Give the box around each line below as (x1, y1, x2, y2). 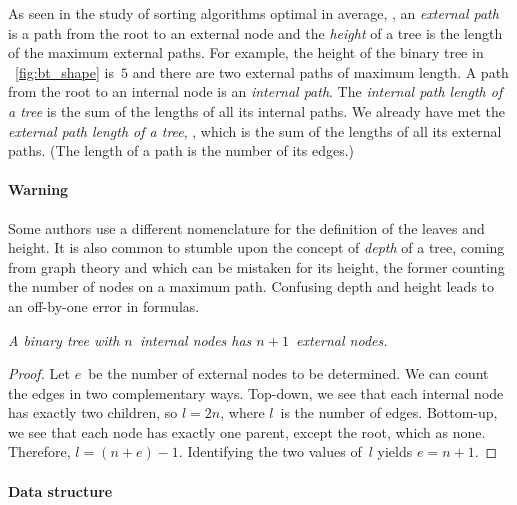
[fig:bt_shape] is (15, 61, 114, 82)
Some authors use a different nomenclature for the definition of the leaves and (8, 217, 485, 238)
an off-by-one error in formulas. (8, 295, 200, 316)
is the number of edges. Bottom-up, (280, 402, 498, 423)
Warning (8, 179, 69, 200)
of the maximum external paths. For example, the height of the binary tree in (8, 42, 484, 63)
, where (220, 402, 265, 423)
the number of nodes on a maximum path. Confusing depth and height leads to (8, 276, 495, 297)
